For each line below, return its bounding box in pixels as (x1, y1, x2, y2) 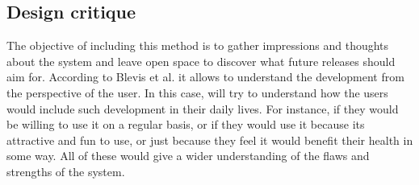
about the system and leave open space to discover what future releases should (6, 52, 396, 69)
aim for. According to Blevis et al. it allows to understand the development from (6, 68, 404, 85)
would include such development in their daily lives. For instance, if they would (6, 100, 399, 117)
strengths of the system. (6, 162, 125, 179)
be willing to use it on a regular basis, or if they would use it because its (6, 116, 365, 133)
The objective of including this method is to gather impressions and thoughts (6, 37, 389, 54)
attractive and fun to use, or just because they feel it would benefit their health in (6, 131, 413, 148)
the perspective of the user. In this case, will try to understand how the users (6, 84, 388, 101)
